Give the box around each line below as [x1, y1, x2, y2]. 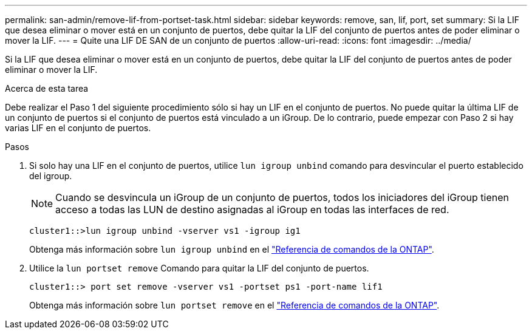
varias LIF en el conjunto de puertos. [5, 123, 151, 133]
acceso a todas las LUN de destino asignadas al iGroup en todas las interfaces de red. [55, 203, 449, 216]
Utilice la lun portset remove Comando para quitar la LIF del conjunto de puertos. [29, 263, 369, 273]
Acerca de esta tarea [5, 83, 89, 94]
